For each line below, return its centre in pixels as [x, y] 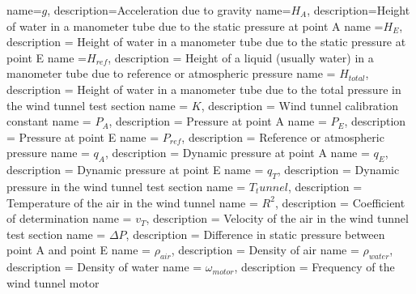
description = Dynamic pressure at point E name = [135, 170]
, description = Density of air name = [265, 250]
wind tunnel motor [53, 282]
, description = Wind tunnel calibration [299, 105]
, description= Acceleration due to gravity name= [169, 10]
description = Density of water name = [104, 267]
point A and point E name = [79, 250]
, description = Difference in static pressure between [255, 234]
